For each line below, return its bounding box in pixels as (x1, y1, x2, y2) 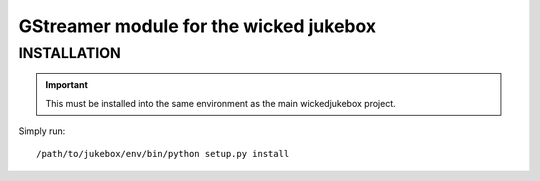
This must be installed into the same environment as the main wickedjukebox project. (45, 97, 397, 109)
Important (45, 79, 89, 91)
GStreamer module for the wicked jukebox (18, 15, 377, 37)
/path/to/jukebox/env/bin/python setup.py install (36, 148, 290, 160)
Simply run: (18, 125, 66, 137)
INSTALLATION (18, 44, 122, 62)
